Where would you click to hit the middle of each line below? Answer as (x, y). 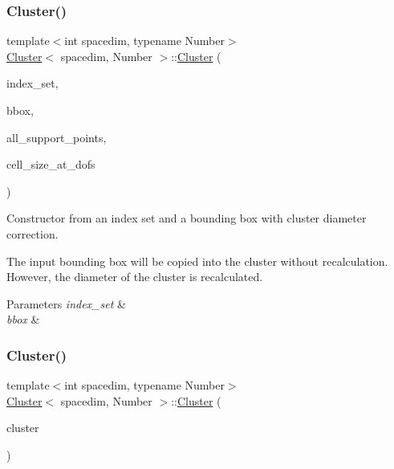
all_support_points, (57, 137)
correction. (32, 233)
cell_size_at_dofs (51, 164)
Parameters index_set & (66, 303)
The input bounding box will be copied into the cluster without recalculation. (197, 261)
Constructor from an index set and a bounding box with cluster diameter (187, 218)
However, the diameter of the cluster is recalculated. (135, 277)
